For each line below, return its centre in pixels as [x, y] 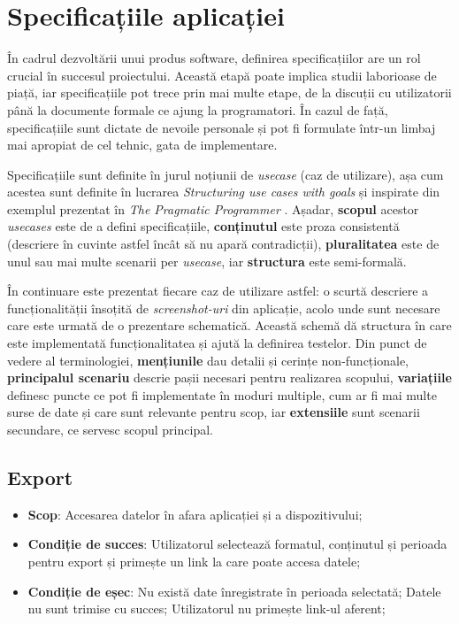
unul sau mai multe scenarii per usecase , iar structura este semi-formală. [207, 261]
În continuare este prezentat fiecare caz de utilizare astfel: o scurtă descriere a [218, 291]
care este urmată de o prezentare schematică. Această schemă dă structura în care [229, 325]
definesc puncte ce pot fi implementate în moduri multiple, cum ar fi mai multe [222, 394]
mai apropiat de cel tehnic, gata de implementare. [142, 145]
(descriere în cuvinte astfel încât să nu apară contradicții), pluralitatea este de [223, 244]
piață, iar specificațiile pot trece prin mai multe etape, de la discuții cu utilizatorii [229, 92]
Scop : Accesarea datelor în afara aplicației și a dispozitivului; [195, 514]
